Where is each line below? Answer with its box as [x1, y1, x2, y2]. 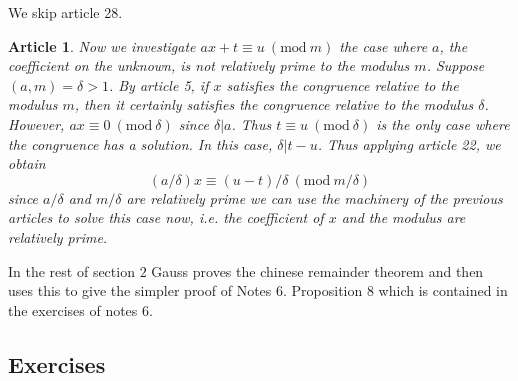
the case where [339, 35, 428, 56]
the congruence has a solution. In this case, [8, 133, 273, 154]
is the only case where [376, 113, 510, 134]
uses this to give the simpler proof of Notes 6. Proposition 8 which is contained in [8, 280, 508, 301]
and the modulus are [341, 207, 466, 228]
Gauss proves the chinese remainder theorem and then [151, 260, 484, 281]
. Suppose [426, 55, 485, 76]
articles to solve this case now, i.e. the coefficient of [8, 207, 324, 228]
